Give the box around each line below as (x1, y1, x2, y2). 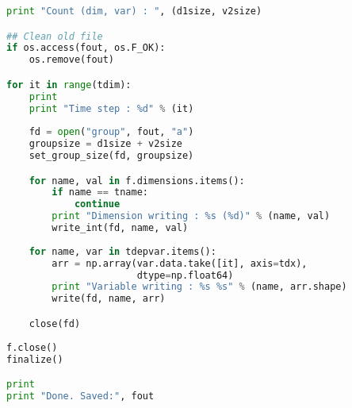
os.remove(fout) (29, 54, 115, 66)
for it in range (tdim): (6, 79, 132, 90)
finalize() (6, 353, 63, 365)
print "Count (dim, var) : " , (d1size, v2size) (6, 6, 262, 17)
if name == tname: (52, 187, 149, 198)
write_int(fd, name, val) (52, 222, 189, 234)
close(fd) (29, 318, 81, 329)
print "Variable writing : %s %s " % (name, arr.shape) (52, 281, 347, 293)
